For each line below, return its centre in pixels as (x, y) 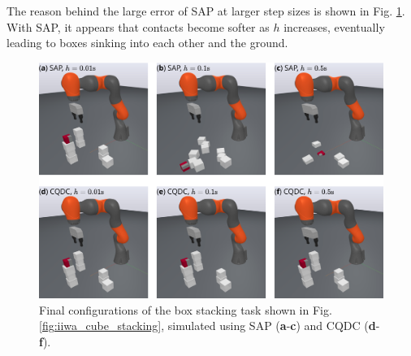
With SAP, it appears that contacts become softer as (138, 26)
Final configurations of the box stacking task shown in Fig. (186, 309)
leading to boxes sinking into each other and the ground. (147, 43)
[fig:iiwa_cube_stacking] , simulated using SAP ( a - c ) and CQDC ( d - (210, 326)
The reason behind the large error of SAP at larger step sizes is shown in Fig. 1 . (206, 11)
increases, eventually (334, 26)
